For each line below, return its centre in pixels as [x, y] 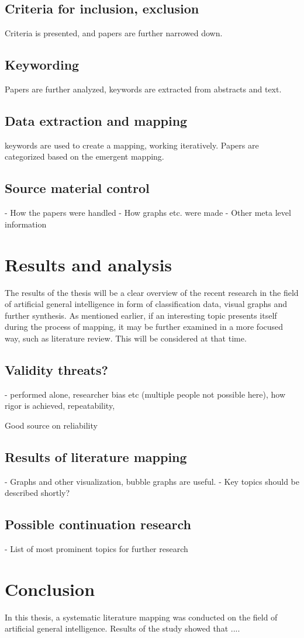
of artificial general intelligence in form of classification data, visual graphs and [146, 304]
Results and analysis [89, 264]
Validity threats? [56, 369]
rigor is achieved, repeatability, [60, 406]
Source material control [77, 188]
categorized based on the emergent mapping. [84, 156]
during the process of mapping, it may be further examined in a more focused [144, 327]
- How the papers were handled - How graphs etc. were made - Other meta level [148, 213]
